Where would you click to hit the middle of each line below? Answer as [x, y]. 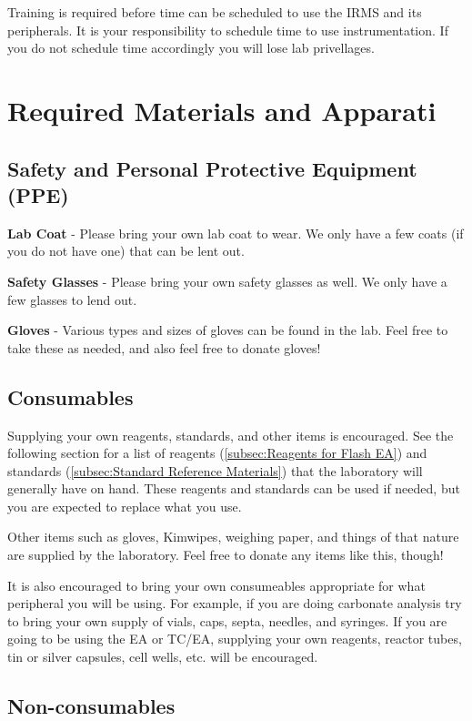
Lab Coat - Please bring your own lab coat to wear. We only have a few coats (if [236, 233]
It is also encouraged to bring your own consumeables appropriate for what [216, 585]
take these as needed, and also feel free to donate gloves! [164, 347]
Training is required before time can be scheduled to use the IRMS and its [215, 12]
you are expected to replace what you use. [125, 506]
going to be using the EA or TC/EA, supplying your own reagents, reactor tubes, [235, 639]
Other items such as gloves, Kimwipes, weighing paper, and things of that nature [233, 537]
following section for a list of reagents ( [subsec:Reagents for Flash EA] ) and [217, 453]
